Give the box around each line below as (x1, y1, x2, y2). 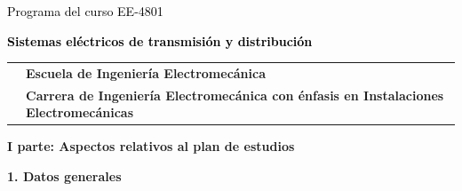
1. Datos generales (7, 167, 122, 186)
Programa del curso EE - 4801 (7, 2, 163, 20)
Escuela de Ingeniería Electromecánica (26, 63, 267, 82)
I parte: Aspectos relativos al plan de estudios (7, 137, 295, 155)
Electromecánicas (26, 103, 134, 122)
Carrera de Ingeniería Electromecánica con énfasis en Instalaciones (26, 85, 444, 104)
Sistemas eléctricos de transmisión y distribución (7, 31, 313, 50)
